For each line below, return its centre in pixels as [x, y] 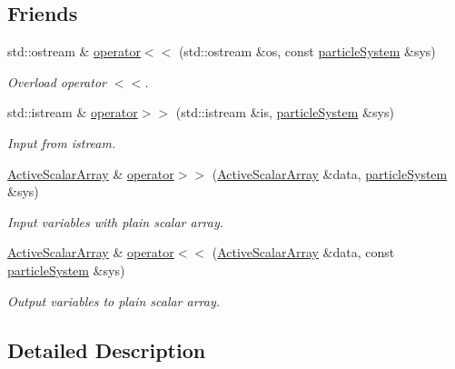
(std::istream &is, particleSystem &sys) [285, 112]
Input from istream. [62, 142]
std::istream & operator [73, 112]
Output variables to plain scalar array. [114, 300]
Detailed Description [107, 349]
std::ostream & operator [74, 51]
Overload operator [57, 81]
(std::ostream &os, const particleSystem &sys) [307, 51]
